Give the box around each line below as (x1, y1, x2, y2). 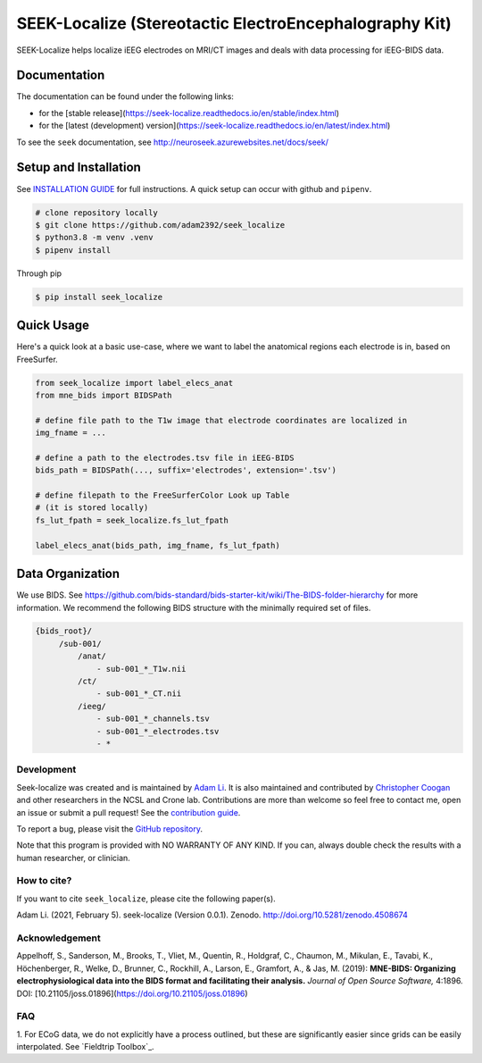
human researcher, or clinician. (16, 852, 131, 863)
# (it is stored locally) (35, 503, 149, 513)
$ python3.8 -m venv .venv (35, 232, 154, 243)
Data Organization (16, 566, 120, 582)
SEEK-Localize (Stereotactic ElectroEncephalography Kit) (16, 13, 452, 33)
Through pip (16, 268, 62, 279)
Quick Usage (16, 318, 89, 333)
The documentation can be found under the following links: (16, 91, 234, 102)
